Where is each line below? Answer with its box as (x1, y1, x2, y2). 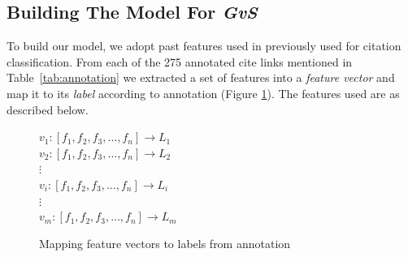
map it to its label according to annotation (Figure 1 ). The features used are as (7, 84, 400, 101)
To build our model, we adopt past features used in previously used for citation (7, 37, 401, 54)
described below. (7, 101, 89, 118)
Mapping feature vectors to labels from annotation (39, 234, 291, 251)
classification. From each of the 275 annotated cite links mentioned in (7, 53, 353, 70)
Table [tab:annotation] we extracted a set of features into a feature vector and (7, 69, 395, 86)
